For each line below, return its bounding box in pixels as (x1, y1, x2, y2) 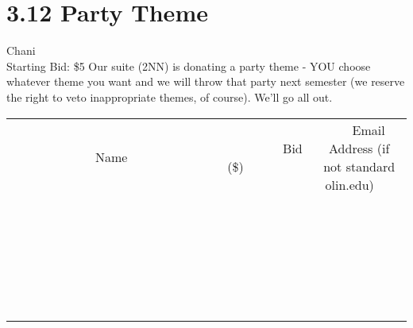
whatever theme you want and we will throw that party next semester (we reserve (6, 73, 405, 90)
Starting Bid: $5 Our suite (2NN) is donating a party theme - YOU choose (6, 57, 371, 74)
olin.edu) (325, 175, 374, 194)
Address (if (329, 138, 390, 157)
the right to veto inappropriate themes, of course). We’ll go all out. (6, 88, 333, 105)
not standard (323, 156, 396, 176)
